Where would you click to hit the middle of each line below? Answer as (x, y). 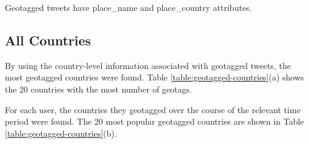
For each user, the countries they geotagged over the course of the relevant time (153, 109)
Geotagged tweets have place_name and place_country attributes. (128, 7)
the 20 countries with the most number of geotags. (98, 89)
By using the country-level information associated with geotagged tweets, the (148, 65)
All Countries (48, 40)
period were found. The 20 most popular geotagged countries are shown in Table (154, 121)
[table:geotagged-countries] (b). (61, 133)
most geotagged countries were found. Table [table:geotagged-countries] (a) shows (154, 77)
